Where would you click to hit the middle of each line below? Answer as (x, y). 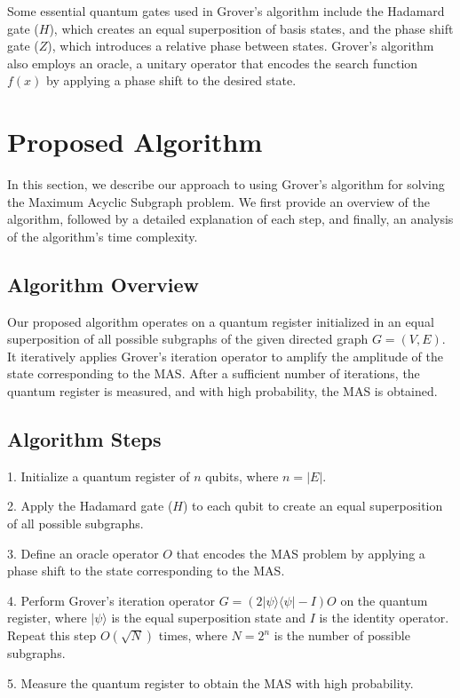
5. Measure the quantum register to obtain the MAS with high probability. (210, 682)
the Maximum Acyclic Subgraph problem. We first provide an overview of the (218, 201)
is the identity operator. (384, 618)
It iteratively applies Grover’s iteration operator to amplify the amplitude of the (225, 356)
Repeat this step (52, 635)
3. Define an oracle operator (83, 553)
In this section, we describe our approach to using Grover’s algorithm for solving (226, 184)
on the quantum (384, 600)
